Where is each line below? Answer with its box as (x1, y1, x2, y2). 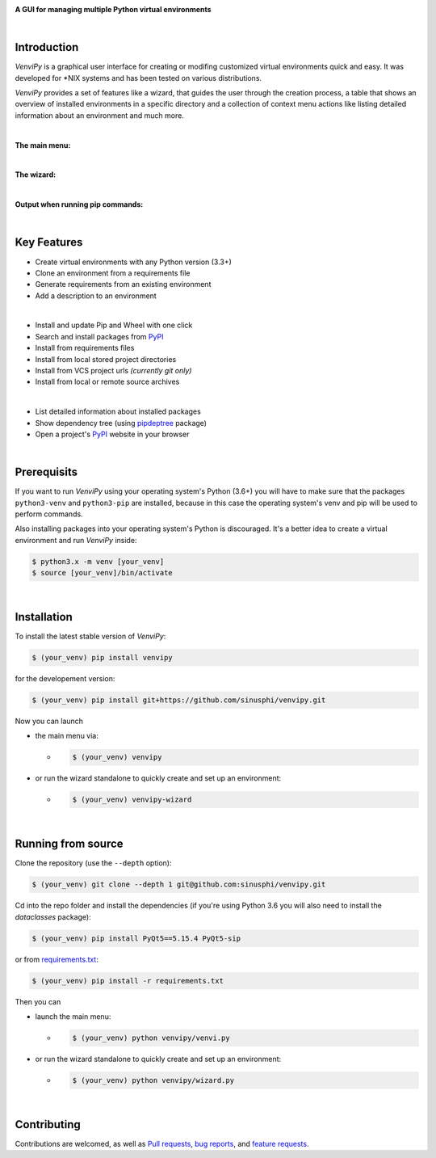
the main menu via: (35, 731, 99, 741)
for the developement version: (15, 674, 115, 684)
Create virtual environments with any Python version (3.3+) (35, 257, 232, 267)
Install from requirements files (35, 343, 135, 353)
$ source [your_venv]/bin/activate (31, 568, 173, 578)
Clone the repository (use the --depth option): (15, 858, 172, 868)
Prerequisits (15, 465, 78, 479)
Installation (15, 610, 73, 624)
